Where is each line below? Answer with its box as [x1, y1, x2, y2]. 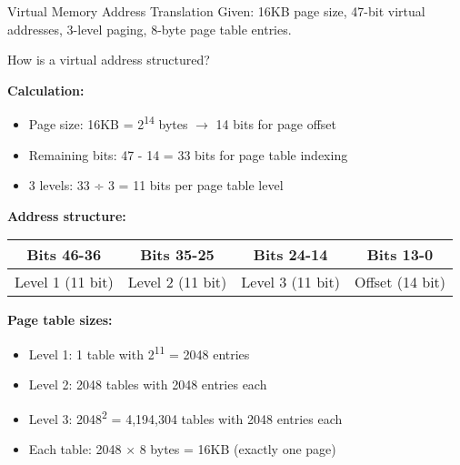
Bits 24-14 [253, 244, 328, 266]
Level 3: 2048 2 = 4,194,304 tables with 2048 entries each [28, 406, 343, 428]
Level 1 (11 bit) [15, 271, 114, 293]
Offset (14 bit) [354, 271, 446, 293]
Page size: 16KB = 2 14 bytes [28, 112, 188, 134]
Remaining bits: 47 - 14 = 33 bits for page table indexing [28, 145, 348, 164]
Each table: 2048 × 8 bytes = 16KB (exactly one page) [28, 440, 336, 459]
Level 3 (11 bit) [241, 271, 340, 293]
